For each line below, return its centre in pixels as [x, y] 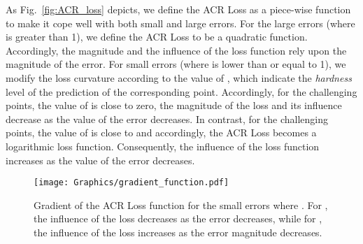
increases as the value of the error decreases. [100, 160]
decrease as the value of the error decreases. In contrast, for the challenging [167, 119]
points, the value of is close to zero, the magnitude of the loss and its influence [174, 105]
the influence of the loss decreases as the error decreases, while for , [178, 218]
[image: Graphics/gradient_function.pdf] [131, 183]
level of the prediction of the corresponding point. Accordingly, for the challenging [181, 91]
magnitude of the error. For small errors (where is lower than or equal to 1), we [176, 64]
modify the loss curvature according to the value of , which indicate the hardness [179, 77]
